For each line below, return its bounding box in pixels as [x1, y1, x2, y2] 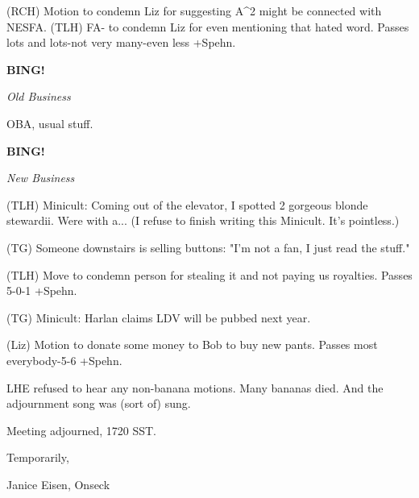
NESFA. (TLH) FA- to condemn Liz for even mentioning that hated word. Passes [6, 18, 409, 35]
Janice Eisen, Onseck [6, 475, 110, 492]
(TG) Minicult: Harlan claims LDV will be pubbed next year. [6, 309, 311, 326]
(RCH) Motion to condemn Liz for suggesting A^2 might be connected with [6, 2, 382, 19]
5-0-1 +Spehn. [6, 282, 77, 299]
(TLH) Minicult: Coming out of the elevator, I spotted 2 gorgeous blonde [6, 196, 368, 213]
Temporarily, [6, 449, 69, 466]
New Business [6, 169, 75, 186]
